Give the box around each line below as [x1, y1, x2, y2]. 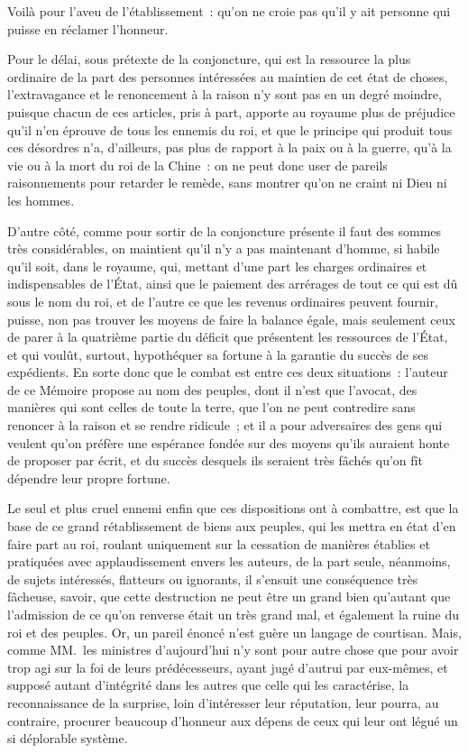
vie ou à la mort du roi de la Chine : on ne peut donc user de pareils [7, 155, 388, 174]
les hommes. [7, 190, 75, 209]
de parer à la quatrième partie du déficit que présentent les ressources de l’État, [7, 327, 448, 346]
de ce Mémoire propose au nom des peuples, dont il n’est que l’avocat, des [7, 380, 418, 399]
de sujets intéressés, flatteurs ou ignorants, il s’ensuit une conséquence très [7, 569, 418, 588]
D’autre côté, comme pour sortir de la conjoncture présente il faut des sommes [7, 221, 442, 240]
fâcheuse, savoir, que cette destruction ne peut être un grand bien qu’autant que [7, 587, 451, 606]
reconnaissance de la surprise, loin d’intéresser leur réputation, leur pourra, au [7, 693, 439, 712]
